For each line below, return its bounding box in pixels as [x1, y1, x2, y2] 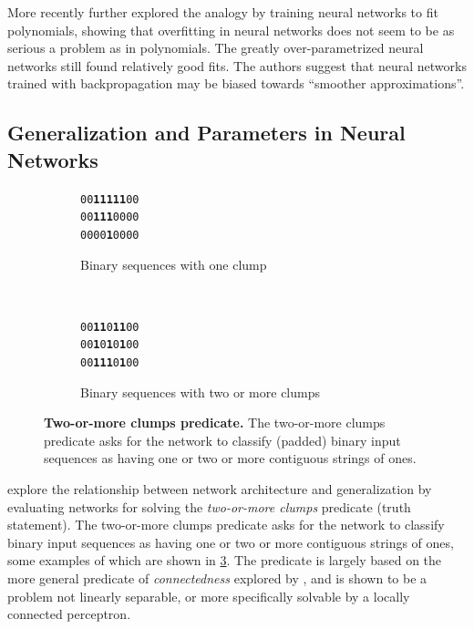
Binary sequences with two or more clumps [80, 382, 321, 401]
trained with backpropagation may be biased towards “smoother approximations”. [7, 74, 465, 93]
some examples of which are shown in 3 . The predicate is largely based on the [7, 551, 442, 570]
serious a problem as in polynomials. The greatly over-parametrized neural [7, 38, 424, 57]
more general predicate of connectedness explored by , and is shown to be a [7, 569, 428, 588]
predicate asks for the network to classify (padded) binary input [44, 430, 401, 449]
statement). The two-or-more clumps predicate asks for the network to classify [7, 515, 445, 534]
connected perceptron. [7, 604, 131, 624]
